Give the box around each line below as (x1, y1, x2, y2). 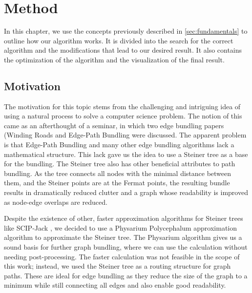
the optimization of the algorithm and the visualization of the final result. (4, 54, 225, 64)
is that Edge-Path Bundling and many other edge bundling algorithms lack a (4, 139, 234, 150)
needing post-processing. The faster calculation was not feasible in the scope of (4, 251, 240, 261)
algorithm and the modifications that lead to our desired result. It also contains (4, 45, 242, 55)
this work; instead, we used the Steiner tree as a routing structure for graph (4, 261, 231, 271)
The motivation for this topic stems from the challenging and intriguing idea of (4, 101, 241, 111)
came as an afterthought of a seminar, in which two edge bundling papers (4, 120, 224, 130)
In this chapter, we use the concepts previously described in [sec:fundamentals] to (4, 26, 248, 36)
